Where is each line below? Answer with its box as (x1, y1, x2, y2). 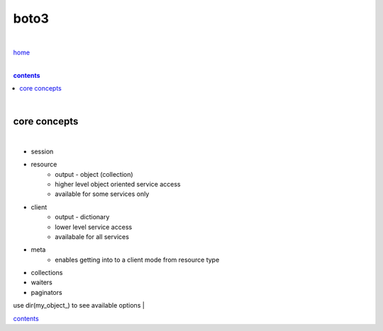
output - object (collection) (55, 170, 134, 178)
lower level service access (55, 223, 133, 231)
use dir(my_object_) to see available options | (13, 301, 145, 310)
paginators (30, 288, 63, 296)
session (30, 147, 54, 156)
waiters (30, 278, 52, 286)
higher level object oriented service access (55, 180, 181, 188)
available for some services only (55, 190, 150, 198)
